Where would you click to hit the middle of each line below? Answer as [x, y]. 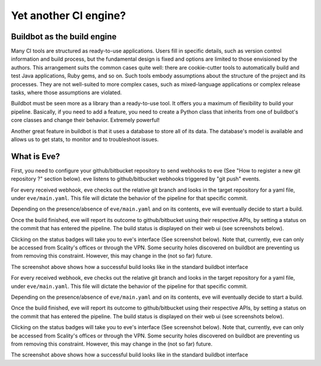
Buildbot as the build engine [64, 37]
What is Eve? [36, 156]
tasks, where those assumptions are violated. [66, 93]
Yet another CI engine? [68, 15]
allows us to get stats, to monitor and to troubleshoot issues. [85, 139]
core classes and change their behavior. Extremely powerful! [85, 120]
